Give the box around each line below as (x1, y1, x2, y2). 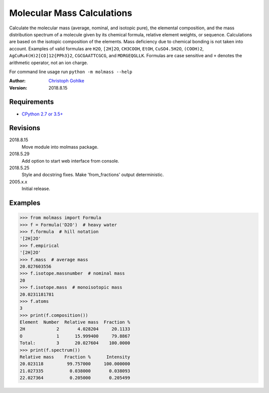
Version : (9, 85, 27, 91)
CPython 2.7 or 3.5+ (21, 111, 63, 117)
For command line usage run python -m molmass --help (9, 69, 133, 75)
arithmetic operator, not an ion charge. (9, 60, 88, 66)
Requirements (9, 98, 54, 106)
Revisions (9, 124, 41, 132)
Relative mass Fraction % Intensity (19, 354, 131, 360)
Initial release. (21, 186, 50, 192)
